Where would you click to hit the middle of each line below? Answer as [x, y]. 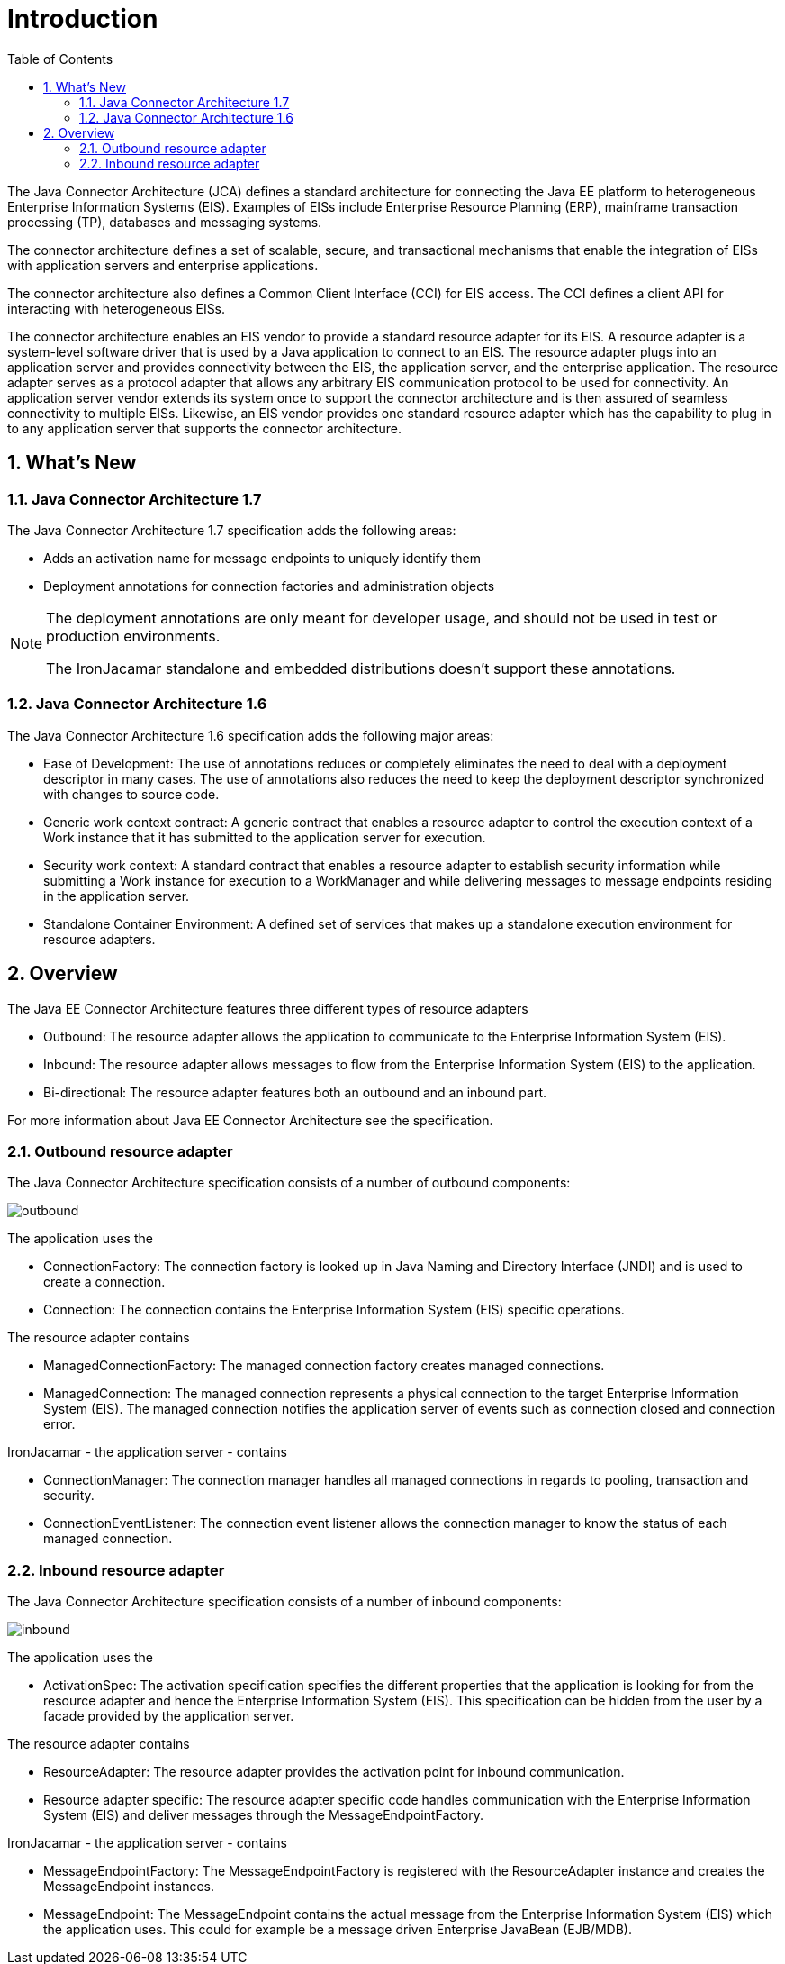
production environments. [133, 636]
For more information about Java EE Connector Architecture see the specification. [250, 1120]
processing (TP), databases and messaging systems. [165, 222]
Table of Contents [60, 59]
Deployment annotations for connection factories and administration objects [269, 586]
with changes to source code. [131, 794]
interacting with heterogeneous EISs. [117, 308]
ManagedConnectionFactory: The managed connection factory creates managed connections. [324, 1366]
